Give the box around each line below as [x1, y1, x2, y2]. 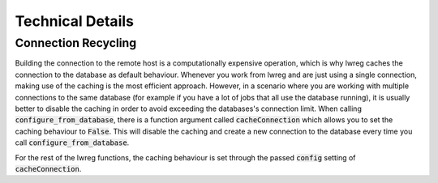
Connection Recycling [15, 36, 137, 50]
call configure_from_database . [15, 138, 130, 147]
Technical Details [15, 12, 134, 30]
